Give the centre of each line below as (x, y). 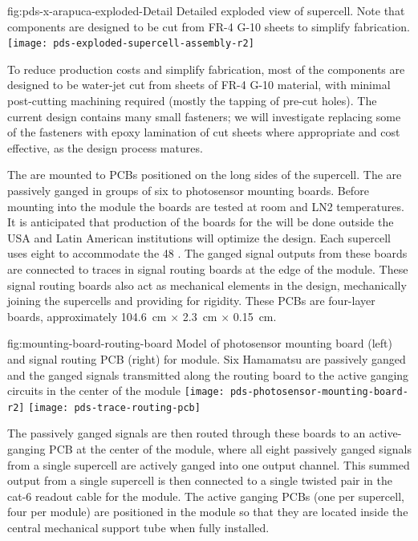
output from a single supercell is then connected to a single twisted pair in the (200, 480)
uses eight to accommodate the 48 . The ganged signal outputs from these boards (207, 253)
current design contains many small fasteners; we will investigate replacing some (204, 116)
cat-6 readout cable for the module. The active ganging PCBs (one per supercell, (206, 496)
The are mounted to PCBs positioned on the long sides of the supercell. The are (205, 175)
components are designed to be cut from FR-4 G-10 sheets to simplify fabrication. (209, 26)
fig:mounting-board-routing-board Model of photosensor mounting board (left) (200, 343)
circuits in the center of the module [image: (116, 390)
